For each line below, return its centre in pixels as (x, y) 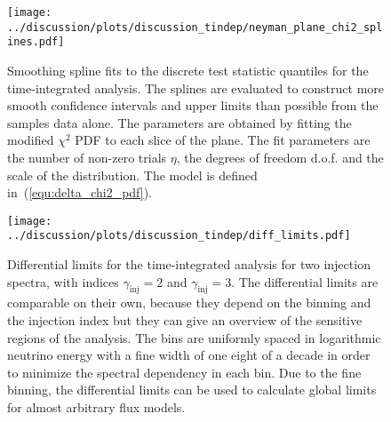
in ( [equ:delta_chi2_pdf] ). (80, 192)
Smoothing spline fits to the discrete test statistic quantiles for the (188, 70)
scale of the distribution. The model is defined (132, 175)
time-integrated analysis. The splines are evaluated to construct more (196, 88)
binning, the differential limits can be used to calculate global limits (192, 390)
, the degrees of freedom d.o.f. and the (280, 157)
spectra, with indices (63, 281)
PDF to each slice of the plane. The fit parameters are (223, 140)
